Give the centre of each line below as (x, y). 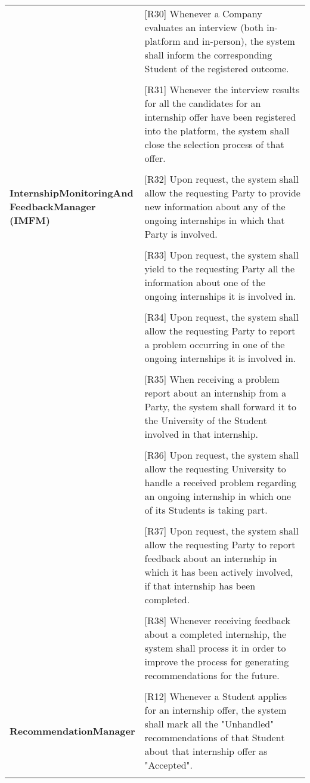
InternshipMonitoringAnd (72, 193)
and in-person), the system (239, 41)
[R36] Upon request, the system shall (221, 455)
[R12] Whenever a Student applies (216, 696)
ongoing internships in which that (215, 220)
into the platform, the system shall (217, 130)
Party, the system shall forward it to (220, 406)
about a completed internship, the (216, 634)
